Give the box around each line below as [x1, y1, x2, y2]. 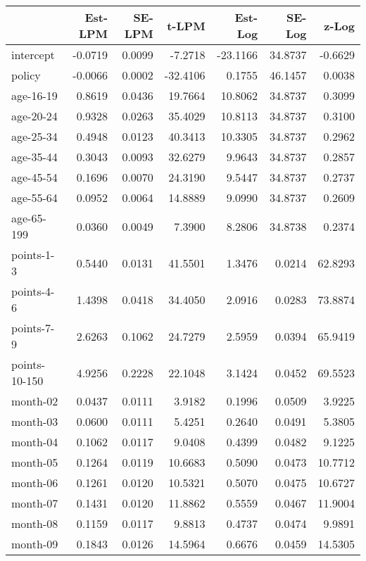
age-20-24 [11, 108, 58, 124]
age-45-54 [11, 169, 58, 185]
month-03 [11, 413, 58, 429]
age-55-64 [11, 189, 58, 206]
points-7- [11, 320, 55, 336]
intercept [11, 46, 55, 63]
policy [11, 67, 41, 83]
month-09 [11, 536, 58, 552]
